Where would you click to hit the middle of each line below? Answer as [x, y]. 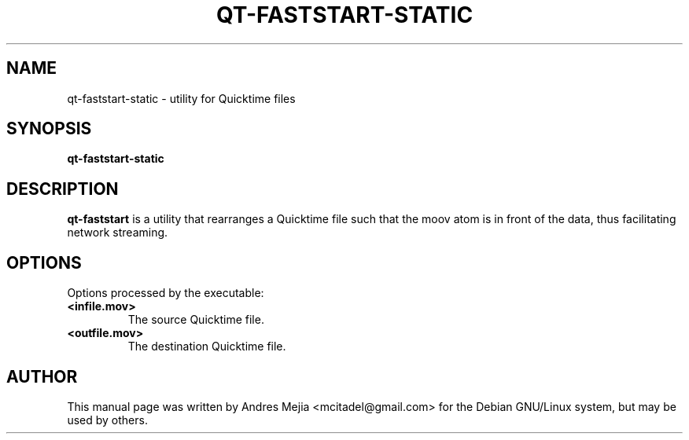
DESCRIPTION [63, 189]
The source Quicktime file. [196, 320]
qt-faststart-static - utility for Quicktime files [181, 98]
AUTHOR [42, 376]
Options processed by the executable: [166, 293]
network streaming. [118, 233]
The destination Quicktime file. [207, 346]
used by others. [107, 420]
